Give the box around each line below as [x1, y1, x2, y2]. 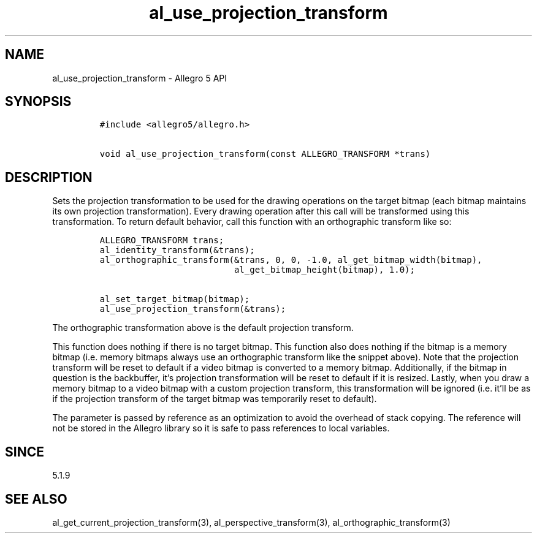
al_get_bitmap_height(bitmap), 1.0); [234, 265, 415, 275]
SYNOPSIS [5, 94, 72, 110]
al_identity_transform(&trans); [99, 245, 255, 256]
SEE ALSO [5, 491, 67, 507]
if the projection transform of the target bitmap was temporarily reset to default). [52, 393, 377, 404]
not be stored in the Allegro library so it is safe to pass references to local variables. [52, 423, 390, 434]
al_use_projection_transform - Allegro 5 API [52, 72, 227, 83]
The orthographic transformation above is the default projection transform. [52, 322, 354, 333]
